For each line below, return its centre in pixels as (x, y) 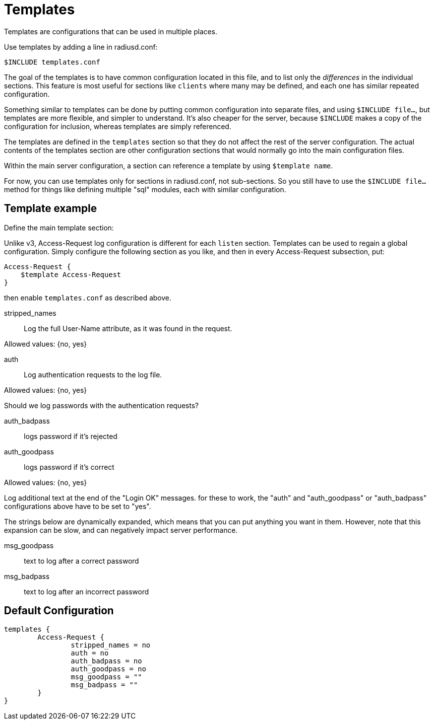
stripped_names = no (111, 645)
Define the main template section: (59, 227)
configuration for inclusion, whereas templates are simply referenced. (118, 126)
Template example (51, 209)
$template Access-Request (71, 274)
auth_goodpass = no (108, 669)
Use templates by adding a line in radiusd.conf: (81, 47)
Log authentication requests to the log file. (93, 374)
